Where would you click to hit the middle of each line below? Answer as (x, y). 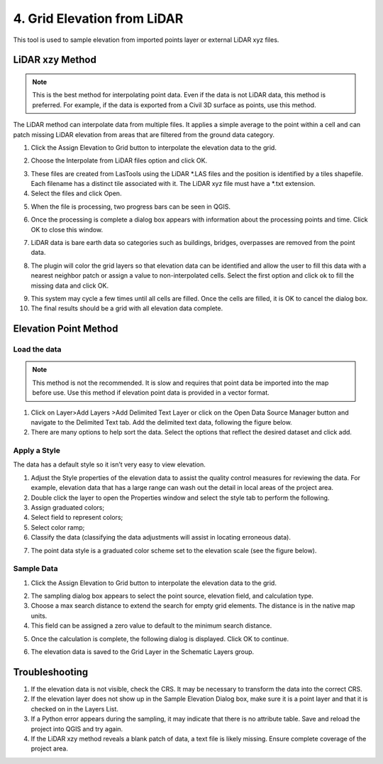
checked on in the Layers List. (74, 709)
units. (39, 616)
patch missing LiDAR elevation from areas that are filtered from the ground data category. (144, 134)
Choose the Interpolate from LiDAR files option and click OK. (119, 160)
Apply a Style (37, 451)
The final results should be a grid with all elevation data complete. (127, 308)
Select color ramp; (58, 527)
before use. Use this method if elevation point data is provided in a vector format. (151, 393)
